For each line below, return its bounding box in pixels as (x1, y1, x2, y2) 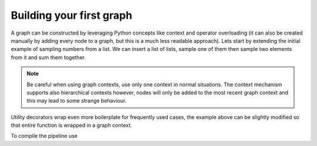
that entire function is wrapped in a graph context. (11, 122, 132, 129)
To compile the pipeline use (11, 133, 78, 140)
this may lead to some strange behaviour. (26, 97, 127, 104)
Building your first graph (11, 9, 133, 22)
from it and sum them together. (11, 53, 86, 61)
